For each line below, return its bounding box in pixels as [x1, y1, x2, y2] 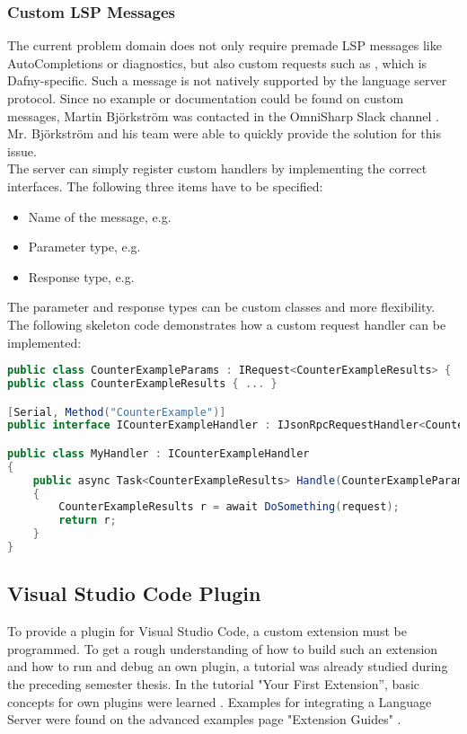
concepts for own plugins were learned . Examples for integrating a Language [7, 692, 432, 711]
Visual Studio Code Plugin [7, 579, 261, 607]
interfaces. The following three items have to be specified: [7, 176, 323, 195]
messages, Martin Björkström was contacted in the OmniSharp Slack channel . [7, 106, 440, 125]
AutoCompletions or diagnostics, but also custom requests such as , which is [7, 53, 427, 72]
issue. [7, 141, 37, 160]
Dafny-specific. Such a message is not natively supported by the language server [7, 71, 447, 90]
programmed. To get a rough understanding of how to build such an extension [7, 639, 438, 658]
